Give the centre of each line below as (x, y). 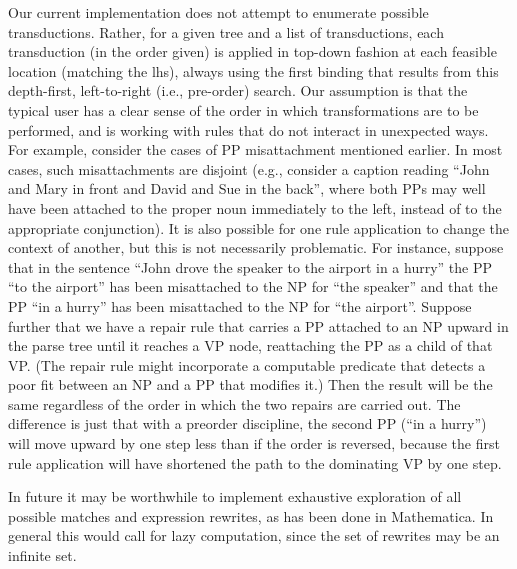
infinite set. (42, 555)
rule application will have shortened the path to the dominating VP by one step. (255, 462)
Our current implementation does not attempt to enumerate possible (218, 12)
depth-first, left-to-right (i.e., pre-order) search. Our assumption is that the (238, 90)
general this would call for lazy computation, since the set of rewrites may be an (254, 535)
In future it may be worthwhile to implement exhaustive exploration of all (235, 496)
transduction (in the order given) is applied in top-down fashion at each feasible (252, 51)
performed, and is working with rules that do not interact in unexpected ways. (248, 129)
